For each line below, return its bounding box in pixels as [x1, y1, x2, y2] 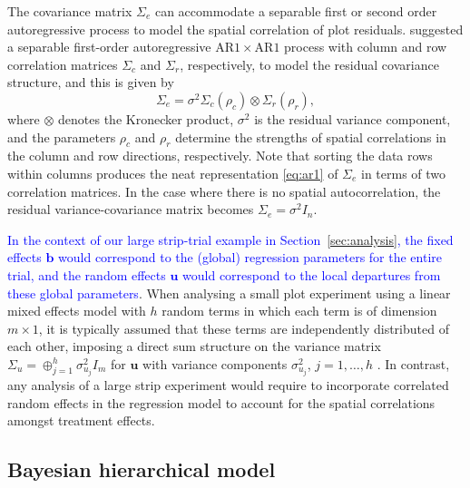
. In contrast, [377, 354, 450, 373]
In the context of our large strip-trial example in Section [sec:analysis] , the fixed [7, 229, 454, 249]
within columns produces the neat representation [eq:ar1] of [7, 163, 338, 182]
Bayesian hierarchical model [7, 455, 276, 483]
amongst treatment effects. [7, 411, 155, 430]
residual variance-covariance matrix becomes [7, 200, 254, 219]
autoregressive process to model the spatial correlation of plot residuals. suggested [7, 19, 464, 38]
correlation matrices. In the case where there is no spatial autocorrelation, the [7, 181, 441, 200]
